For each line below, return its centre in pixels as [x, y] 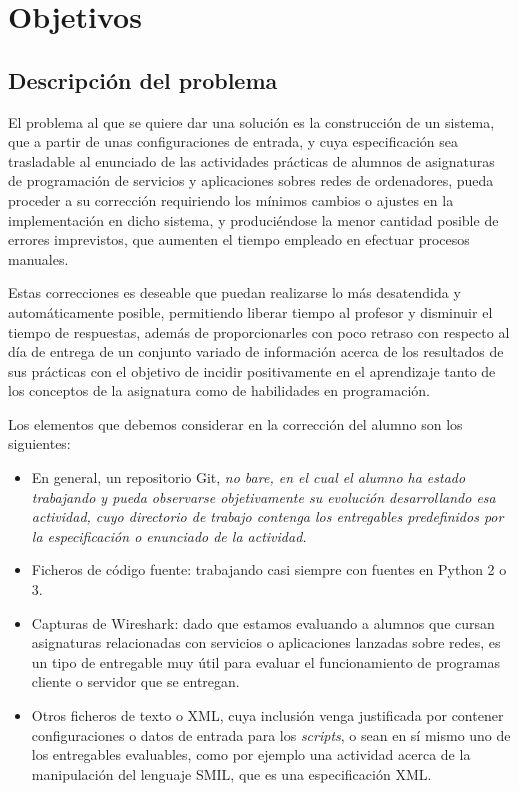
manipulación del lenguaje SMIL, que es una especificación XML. [231, 773]
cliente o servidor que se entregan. [135, 681]
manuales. [38, 258]
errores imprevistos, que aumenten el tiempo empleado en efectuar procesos [239, 239]
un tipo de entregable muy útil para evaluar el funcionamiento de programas [265, 661]
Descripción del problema [143, 79]
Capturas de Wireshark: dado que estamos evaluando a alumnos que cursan [263, 622]
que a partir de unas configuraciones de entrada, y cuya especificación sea [233, 141]
